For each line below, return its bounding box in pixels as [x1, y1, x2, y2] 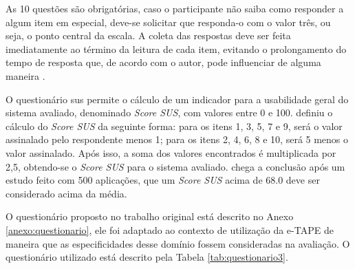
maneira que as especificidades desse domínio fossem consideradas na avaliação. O [6, 236, 350, 250]
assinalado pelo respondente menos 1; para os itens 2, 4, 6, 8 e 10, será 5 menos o [6, 132, 349, 147]
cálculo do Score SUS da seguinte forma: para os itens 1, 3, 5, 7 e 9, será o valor [6, 118, 343, 133]
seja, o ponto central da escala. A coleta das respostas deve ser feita [6, 28, 291, 43]
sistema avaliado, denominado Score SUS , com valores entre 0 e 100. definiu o [6, 105, 333, 120]
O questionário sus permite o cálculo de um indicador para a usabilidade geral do [6, 92, 349, 106]
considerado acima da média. [6, 186, 127, 200]
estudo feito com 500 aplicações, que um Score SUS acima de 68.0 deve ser [6, 173, 320, 187]
